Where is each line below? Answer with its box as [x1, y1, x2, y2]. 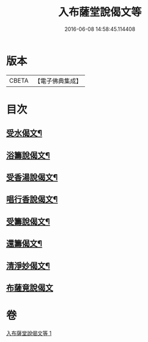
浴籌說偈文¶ [6, 150, 51, 161]
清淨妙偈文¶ [6, 261, 51, 271]
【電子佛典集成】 [34, 77, 82, 85]
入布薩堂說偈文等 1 [6, 330, 52, 337]
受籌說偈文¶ [6, 217, 51, 227]
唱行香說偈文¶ [6, 194, 58, 205]
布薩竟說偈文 [6, 283, 53, 293]
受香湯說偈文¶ [6, 172, 58, 183]
